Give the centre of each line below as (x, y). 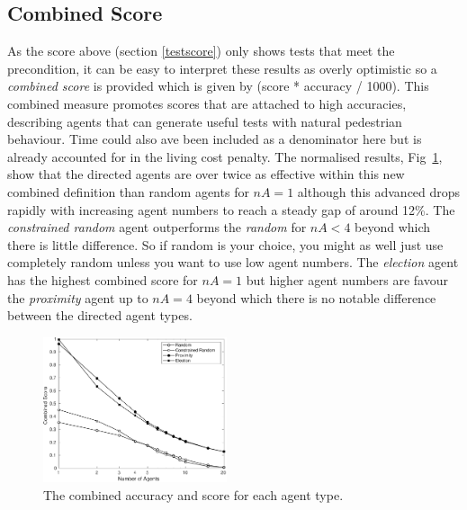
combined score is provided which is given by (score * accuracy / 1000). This (218, 86)
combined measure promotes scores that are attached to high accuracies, (207, 103)
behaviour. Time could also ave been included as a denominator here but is (215, 139)
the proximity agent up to (78, 297)
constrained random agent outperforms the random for (157, 227)
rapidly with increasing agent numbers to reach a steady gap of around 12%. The (231, 209)
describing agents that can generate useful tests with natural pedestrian (205, 121)
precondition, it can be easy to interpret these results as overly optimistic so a (222, 68)
